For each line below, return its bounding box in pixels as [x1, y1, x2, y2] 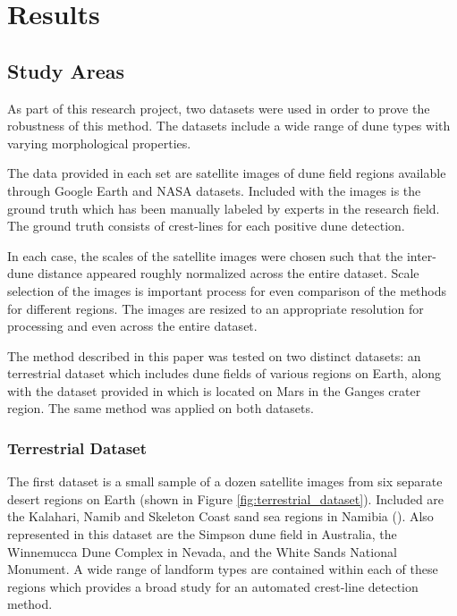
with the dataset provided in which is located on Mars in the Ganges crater [7, 381, 421, 400]
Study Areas [7, 56, 124, 84]
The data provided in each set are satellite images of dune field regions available [7, 164, 446, 182]
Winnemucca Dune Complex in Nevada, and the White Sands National [7, 542, 397, 561]
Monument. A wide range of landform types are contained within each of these [7, 560, 438, 578]
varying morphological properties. [7, 133, 191, 152]
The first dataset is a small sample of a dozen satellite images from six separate [7, 472, 443, 491]
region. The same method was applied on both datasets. [7, 399, 314, 418]
